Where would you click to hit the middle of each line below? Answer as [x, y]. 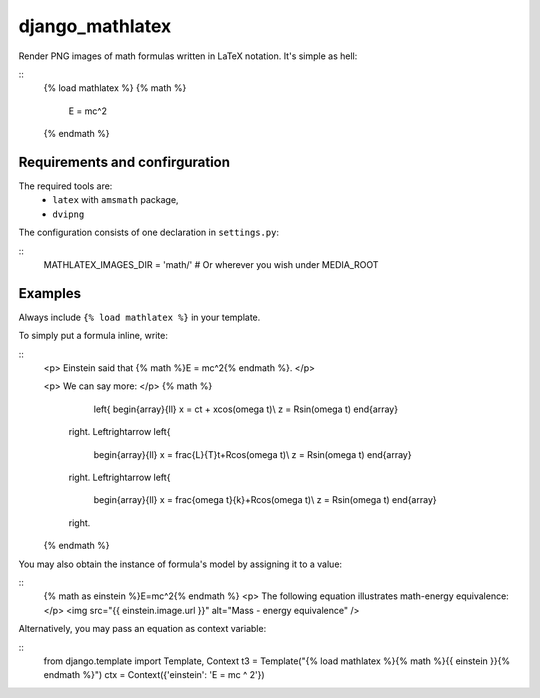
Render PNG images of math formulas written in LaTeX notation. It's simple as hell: [188, 56]
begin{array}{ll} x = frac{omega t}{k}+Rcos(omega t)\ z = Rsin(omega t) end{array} [265, 500]
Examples [50, 293]
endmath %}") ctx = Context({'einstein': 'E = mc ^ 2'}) [154, 675]
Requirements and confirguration [124, 161]
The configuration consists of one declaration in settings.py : [149, 232]
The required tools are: [65, 186]
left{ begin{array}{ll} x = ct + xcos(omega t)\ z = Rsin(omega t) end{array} [246, 409]
